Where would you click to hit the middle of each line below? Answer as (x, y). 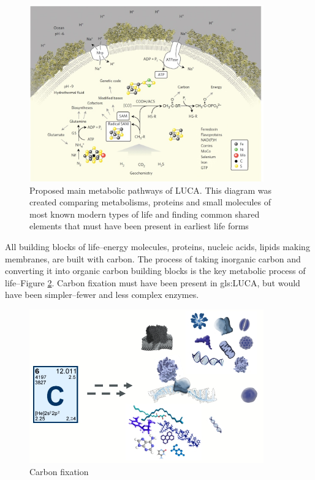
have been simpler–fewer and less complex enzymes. (102, 295)
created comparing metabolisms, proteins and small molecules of (150, 202)
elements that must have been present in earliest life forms (139, 226)
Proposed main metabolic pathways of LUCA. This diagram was (151, 190)
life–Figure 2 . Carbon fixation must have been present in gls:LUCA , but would (153, 282)
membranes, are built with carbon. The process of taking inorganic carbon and (153, 258)
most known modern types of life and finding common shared (145, 214)
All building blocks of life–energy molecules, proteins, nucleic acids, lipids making (157, 247)
